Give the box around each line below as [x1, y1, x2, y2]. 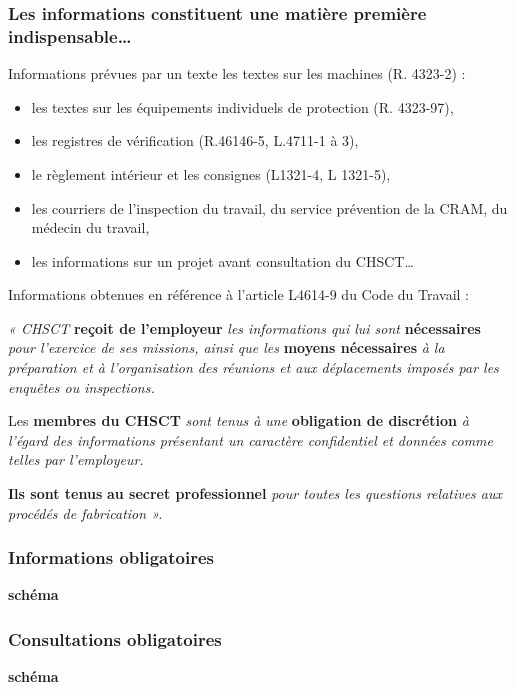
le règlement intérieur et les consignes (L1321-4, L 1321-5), [31, 163, 391, 184]
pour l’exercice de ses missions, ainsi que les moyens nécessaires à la [8, 337, 445, 358]
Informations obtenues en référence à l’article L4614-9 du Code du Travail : [8, 284, 469, 305]
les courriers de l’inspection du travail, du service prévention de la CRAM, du [31, 197, 508, 218]
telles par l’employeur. [8, 449, 144, 470]
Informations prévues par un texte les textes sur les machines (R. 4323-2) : [8, 63, 466, 84]
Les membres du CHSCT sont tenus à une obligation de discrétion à [8, 410, 469, 431]
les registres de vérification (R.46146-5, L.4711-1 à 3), [31, 130, 359, 151]
